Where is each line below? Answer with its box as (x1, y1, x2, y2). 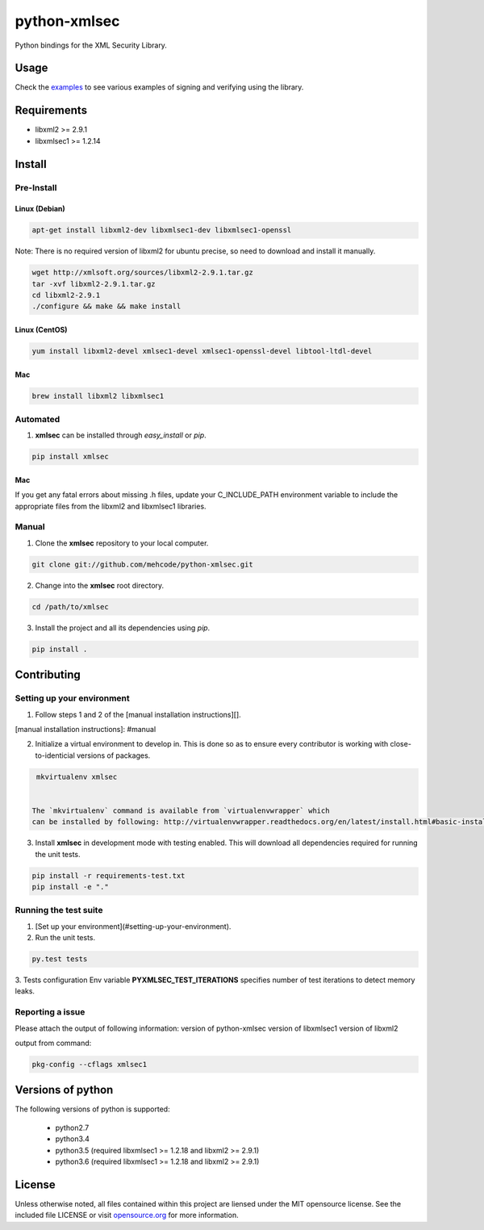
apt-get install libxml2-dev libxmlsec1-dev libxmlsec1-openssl (31, 226, 292, 235)
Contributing (15, 668, 81, 682)
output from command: (15, 1038, 92, 1048)
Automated (15, 413, 60, 425)
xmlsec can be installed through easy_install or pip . (35, 430, 207, 440)
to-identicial (35, 751, 76, 760)
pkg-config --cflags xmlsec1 (31, 1060, 148, 1069)
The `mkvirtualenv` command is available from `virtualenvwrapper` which (31, 805, 330, 815)
